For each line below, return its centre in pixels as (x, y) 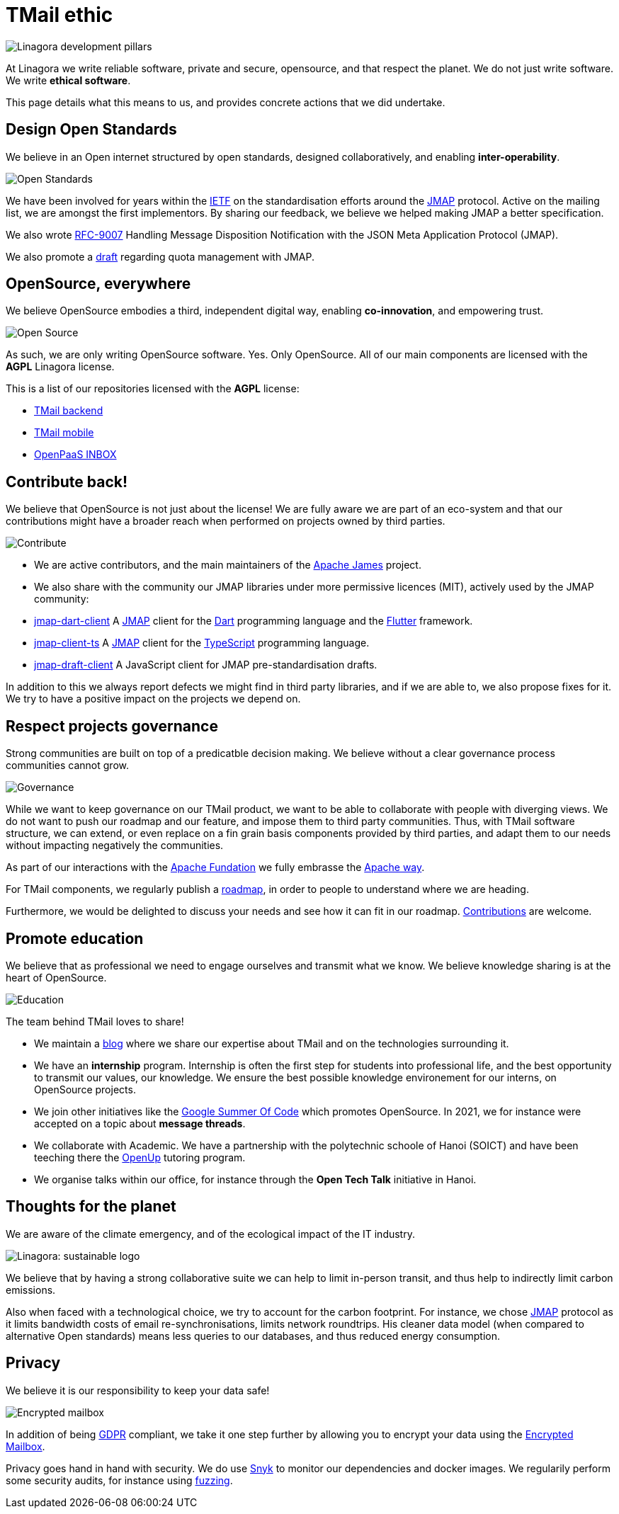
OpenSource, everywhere (98, 284)
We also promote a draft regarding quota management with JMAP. (160, 256)
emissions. (31, 1290)
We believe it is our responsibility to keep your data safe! (138, 1390)
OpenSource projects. (85, 1089)
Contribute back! (67, 482)
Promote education (75, 938)
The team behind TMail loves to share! (95, 1021)
